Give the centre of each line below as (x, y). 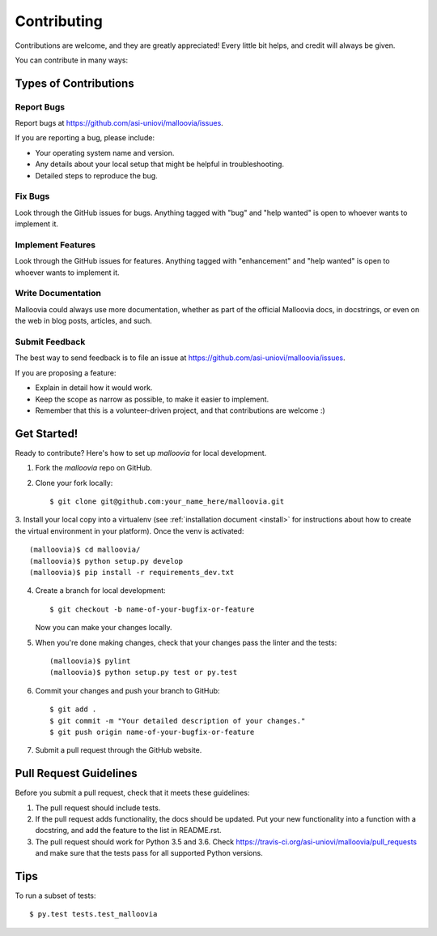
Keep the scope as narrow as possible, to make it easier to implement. (152, 399)
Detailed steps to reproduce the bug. (96, 175)
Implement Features (55, 245)
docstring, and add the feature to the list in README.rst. (128, 831)
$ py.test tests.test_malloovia (93, 914)
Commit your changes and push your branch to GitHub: (127, 690)
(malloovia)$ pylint (90, 661)
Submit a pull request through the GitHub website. (119, 750)
